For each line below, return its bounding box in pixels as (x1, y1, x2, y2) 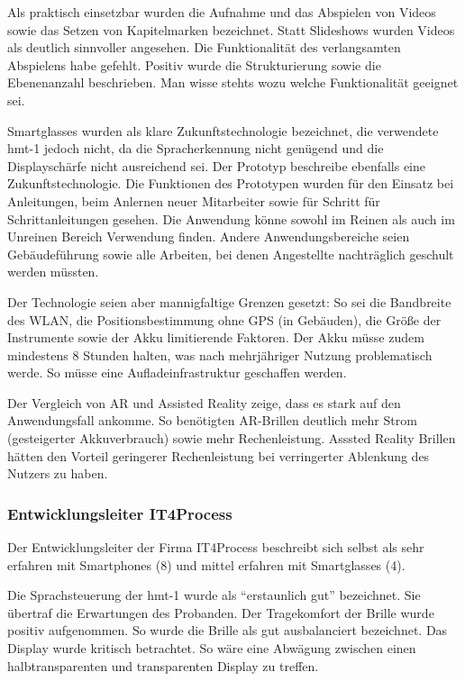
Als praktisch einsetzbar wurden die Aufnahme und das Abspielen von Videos (7, 3, 436, 21)
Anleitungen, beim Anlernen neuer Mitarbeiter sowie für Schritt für (7, 191, 380, 210)
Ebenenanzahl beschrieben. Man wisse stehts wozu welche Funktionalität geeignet (7, 73, 459, 92)
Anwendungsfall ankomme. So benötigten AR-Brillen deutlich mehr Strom (7, 411, 417, 430)
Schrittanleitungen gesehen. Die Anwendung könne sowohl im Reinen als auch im (7, 209, 455, 228)
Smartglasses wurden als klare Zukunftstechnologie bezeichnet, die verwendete (7, 121, 439, 140)
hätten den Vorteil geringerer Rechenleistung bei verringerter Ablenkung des (7, 446, 430, 465)
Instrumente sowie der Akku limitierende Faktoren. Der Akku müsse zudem (7, 328, 424, 347)
